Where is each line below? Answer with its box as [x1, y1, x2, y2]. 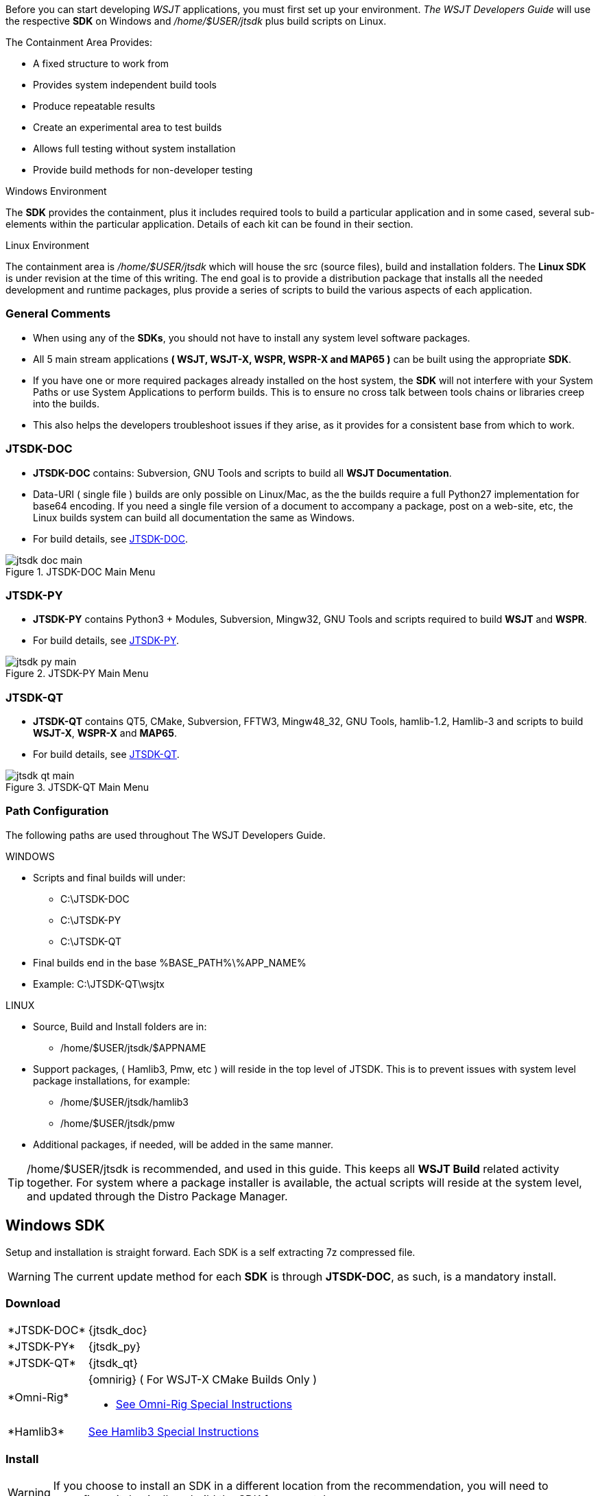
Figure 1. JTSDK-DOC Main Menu [5, 565, 156, 578]
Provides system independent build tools [33, 79, 217, 91]
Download [5, 1296, 61, 1310]
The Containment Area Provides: [5, 36, 153, 48]
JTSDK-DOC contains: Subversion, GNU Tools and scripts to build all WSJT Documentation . [33, 466, 452, 479]
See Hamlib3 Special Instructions [88, 1425, 259, 1439]
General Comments [5, 307, 111, 321]
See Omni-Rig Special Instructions [115, 1397, 293, 1412]
